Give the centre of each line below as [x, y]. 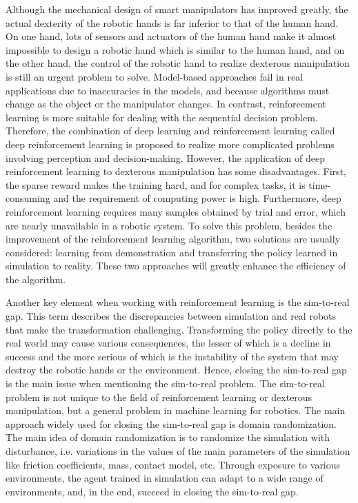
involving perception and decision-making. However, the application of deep [165, 157]
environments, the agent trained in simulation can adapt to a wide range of [165, 478]
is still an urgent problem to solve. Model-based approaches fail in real [155, 76]
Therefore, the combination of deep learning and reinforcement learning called [170, 131]
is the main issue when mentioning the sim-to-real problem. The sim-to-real [165, 383]
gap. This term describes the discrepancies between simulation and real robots [171, 316]
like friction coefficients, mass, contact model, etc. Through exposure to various [173, 464]
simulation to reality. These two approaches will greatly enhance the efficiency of [176, 266]
